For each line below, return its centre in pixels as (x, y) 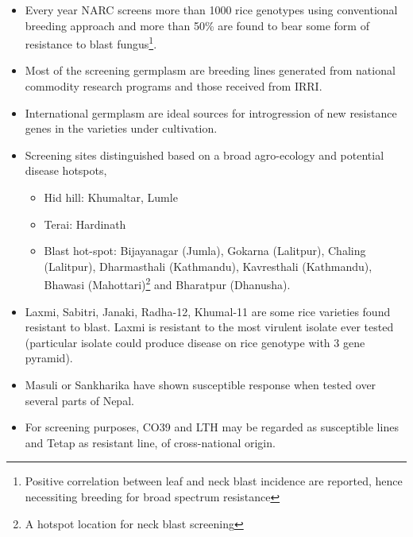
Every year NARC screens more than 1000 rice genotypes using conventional (211, 10)
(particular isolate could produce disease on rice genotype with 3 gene (195, 342)
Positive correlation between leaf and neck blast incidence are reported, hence (214, 481)
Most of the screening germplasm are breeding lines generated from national (210, 70)
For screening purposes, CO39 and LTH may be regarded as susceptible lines (212, 427)
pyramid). (49, 358)
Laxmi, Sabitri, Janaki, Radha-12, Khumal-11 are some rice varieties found (208, 311)
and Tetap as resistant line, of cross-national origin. (150, 442)
